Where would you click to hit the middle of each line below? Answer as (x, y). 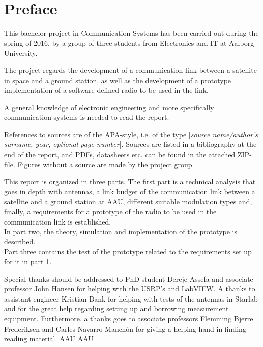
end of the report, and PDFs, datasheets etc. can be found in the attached (120, 154)
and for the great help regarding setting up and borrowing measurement (116, 308)
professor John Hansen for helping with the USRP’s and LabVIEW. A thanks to (130, 289)
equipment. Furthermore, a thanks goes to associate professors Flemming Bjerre (129, 318)
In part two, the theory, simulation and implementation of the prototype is (121, 231)
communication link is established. (58, 221)
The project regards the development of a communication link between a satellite (130, 70)
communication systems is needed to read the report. (87, 117)
